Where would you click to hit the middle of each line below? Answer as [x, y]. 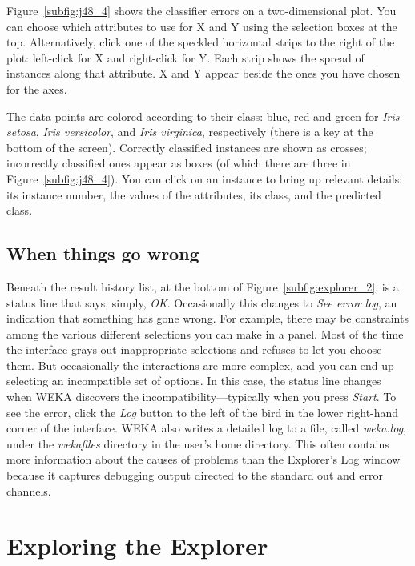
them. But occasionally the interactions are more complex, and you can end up [200, 365]
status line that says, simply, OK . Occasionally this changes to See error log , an [202, 302]
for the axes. [37, 88]
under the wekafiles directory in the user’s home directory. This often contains [198, 443]
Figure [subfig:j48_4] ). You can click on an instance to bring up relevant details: [205, 178]
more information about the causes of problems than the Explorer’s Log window [203, 459]
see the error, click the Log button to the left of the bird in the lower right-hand [203, 412]
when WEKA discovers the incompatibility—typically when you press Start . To [201, 397]
